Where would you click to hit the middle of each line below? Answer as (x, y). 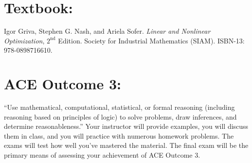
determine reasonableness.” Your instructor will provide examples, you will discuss (126, 126)
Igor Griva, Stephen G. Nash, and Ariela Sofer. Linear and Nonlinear (107, 31)
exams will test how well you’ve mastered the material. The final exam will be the (126, 145)
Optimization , (24, 40)
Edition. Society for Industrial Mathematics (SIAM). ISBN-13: (151, 40)
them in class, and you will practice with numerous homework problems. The (119, 135)
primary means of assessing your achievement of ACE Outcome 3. (102, 155)
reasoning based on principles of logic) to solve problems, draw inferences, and (120, 116)
